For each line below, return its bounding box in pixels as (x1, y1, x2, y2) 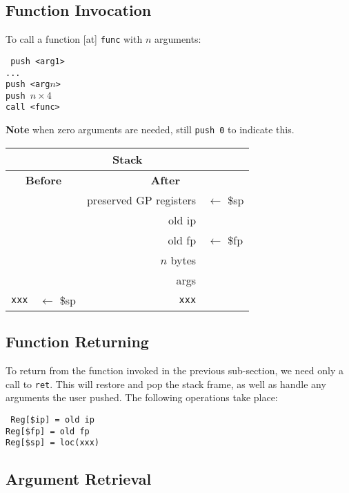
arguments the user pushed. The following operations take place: (6, 390, 278, 405)
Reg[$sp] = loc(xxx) (6, 438, 100, 448)
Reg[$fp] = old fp (6, 426, 90, 436)
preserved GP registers (86, 191, 197, 208)
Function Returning (6, 331, 149, 352)
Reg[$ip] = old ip (10, 414, 94, 425)
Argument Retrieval (6, 468, 152, 490)
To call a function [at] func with (6, 32, 143, 46)
